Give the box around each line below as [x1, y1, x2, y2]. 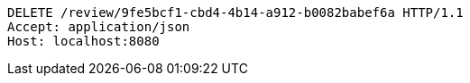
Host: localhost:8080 [7, 34, 160, 48]
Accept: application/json [7, 20, 190, 34]
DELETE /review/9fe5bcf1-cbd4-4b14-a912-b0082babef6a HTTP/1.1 [7, 5, 464, 20]
